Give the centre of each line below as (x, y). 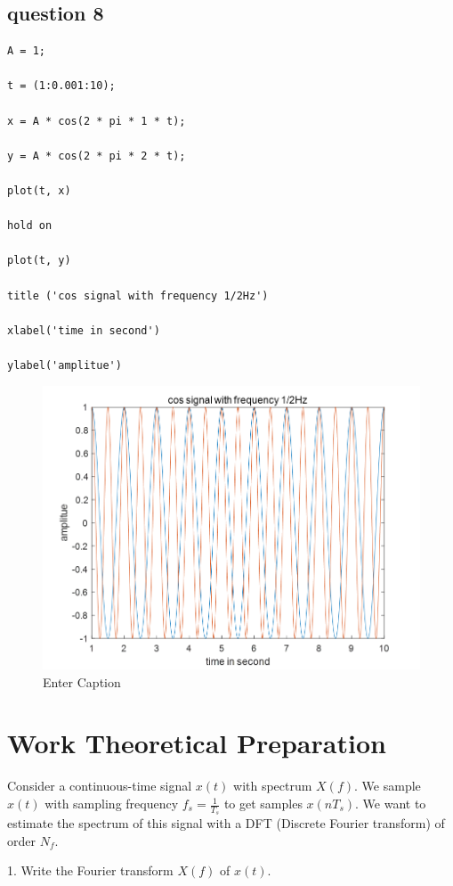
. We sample (388, 786)
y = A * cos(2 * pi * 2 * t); (97, 156)
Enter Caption (82, 681)
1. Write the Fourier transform (90, 870)
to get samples (263, 804)
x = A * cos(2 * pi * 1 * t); (97, 121)
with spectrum (273, 786)
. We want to (391, 804)
